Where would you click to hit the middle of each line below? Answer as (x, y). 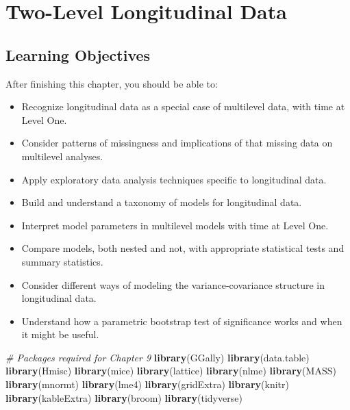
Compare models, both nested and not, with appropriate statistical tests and (183, 248)
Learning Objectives (78, 54)
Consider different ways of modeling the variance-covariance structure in (173, 284)
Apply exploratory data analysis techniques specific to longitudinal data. (174, 179)
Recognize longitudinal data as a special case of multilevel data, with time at (183, 106)
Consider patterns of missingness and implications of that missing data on (177, 143)
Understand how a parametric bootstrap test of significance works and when (182, 321)
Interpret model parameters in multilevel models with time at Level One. (175, 225)
